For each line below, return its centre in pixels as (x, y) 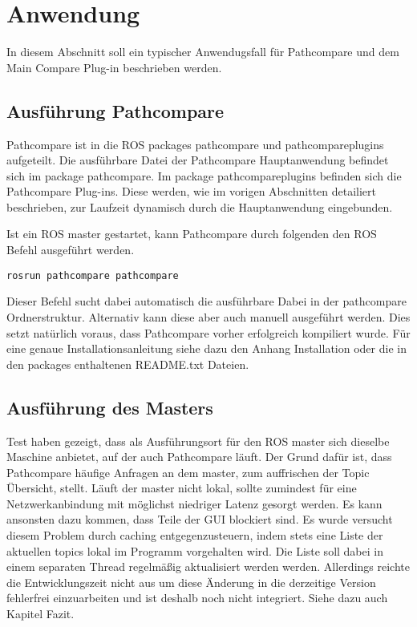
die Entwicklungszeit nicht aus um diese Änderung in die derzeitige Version (191, 582)
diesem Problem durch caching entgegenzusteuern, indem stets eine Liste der (195, 535)
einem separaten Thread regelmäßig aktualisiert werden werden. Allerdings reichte (208, 566)
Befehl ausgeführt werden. (71, 250)
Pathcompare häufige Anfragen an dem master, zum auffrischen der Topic (188, 472)
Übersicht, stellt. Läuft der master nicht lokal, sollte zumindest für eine (182, 488)
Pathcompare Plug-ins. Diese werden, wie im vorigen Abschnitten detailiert (192, 191)
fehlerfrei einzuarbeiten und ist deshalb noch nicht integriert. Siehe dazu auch (197, 598)
